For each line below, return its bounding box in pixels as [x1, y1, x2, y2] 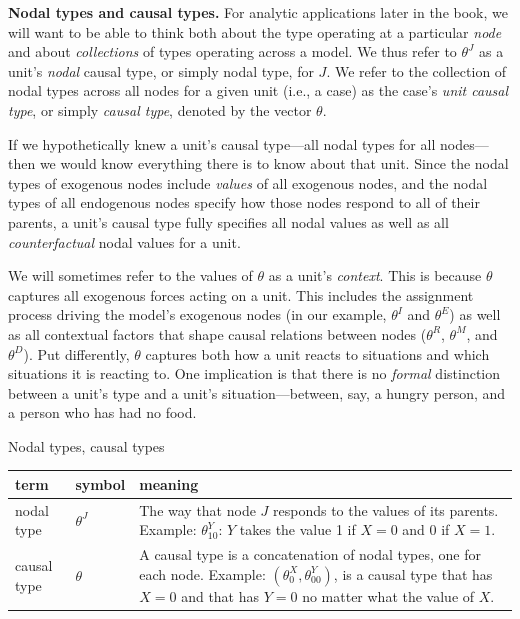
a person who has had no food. [8, 402, 197, 423]
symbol [75, 473, 126, 494]
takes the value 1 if [239, 519, 356, 540]
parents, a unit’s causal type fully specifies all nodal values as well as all [8, 211, 449, 232]
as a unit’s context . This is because [268, 265, 482, 286]
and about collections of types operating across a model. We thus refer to [8, 41, 457, 62]
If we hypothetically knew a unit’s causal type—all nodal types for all [8, 133, 436, 154]
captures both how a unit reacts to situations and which [145, 343, 490, 364]
